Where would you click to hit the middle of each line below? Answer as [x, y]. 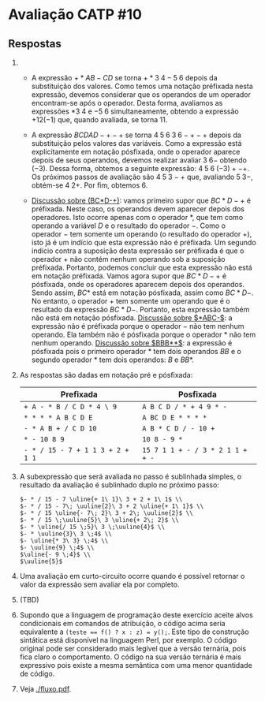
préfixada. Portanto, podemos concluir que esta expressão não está [142, 267]
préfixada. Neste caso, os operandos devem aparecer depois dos [138, 209]
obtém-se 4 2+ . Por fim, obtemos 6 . [90, 185]
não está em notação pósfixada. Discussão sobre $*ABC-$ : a [132, 318]
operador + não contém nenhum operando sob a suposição [128, 259]
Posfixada [197, 394]
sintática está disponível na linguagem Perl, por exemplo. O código [128, 640]
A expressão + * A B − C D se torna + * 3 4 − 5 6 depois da [125, 78]
